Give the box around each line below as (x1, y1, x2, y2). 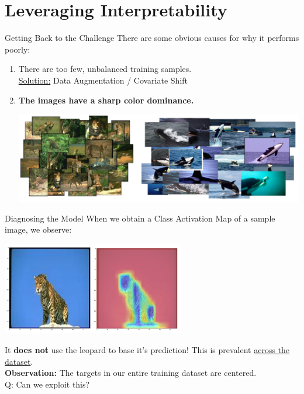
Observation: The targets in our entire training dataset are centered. (5, 367, 257, 379)
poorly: (5, 43, 30, 55)
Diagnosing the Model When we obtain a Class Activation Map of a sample (5, 212, 275, 224)
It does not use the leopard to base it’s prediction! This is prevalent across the (5, 343, 290, 355)
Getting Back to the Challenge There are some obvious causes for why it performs (5, 32, 299, 44)
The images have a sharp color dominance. (18, 94, 194, 106)
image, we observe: (5, 223, 72, 236)
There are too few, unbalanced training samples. (18, 63, 192, 75)
